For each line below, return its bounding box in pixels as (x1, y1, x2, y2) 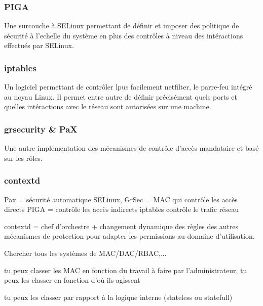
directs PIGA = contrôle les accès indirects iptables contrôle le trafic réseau (4, 204, 239, 214)
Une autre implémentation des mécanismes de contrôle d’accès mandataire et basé (4, 143, 259, 153)
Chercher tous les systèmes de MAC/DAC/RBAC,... (4, 248, 167, 258)
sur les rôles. (4, 152, 43, 163)
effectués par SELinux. (4, 40, 74, 51)
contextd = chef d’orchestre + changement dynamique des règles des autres (4, 221, 239, 231)
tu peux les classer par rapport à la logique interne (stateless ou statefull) (4, 291, 233, 302)
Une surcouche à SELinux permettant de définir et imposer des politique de (4, 20, 239, 31)
